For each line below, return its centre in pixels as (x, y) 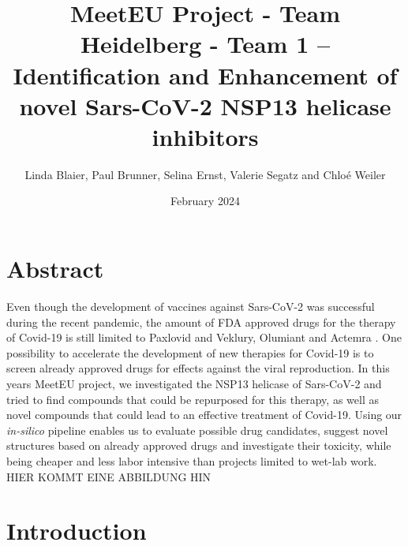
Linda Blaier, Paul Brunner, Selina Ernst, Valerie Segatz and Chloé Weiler (205, 174)
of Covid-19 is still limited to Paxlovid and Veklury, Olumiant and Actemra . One (204, 337)
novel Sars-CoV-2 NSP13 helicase (205, 105)
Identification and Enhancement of (205, 75)
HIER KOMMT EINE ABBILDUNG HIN (109, 476)
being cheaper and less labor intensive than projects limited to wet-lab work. (192, 460)
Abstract (55, 269)
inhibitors (205, 136)
